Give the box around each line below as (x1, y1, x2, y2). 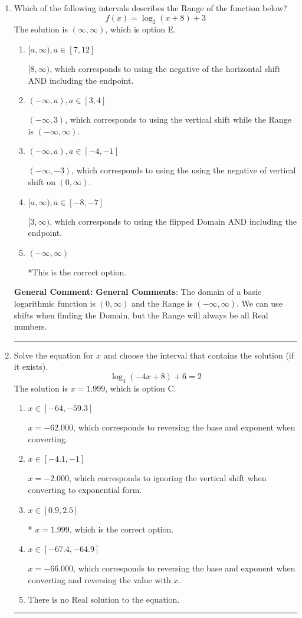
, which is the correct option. (69, 522, 174, 535)
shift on (28, 175, 55, 188)
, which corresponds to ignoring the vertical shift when (69, 472, 267, 484)
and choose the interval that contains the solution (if (103, 349, 294, 361)
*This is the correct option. (28, 265, 127, 278)
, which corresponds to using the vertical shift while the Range (65, 113, 291, 126)
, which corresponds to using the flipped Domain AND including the (50, 215, 297, 227)
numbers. (14, 320, 47, 333)
